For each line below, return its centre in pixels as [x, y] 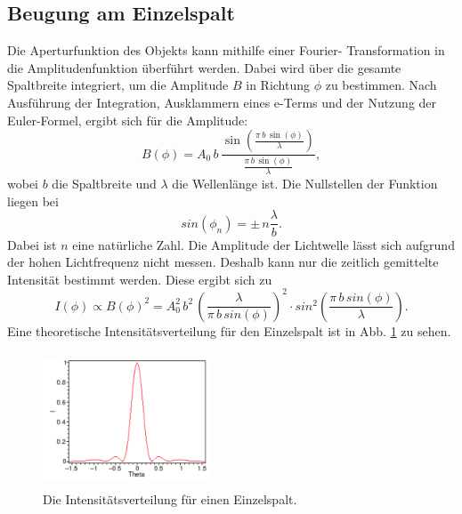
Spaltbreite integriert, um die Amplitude [118, 85]
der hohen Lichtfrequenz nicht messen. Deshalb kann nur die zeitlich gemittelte [223, 262]
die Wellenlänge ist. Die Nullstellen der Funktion [305, 184]
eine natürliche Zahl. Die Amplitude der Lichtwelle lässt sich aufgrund [263, 244]
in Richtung [278, 85]
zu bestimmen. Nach [381, 85]
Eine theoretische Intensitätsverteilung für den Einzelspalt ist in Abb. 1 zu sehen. [229, 330]
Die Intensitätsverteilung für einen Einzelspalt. [170, 499]
